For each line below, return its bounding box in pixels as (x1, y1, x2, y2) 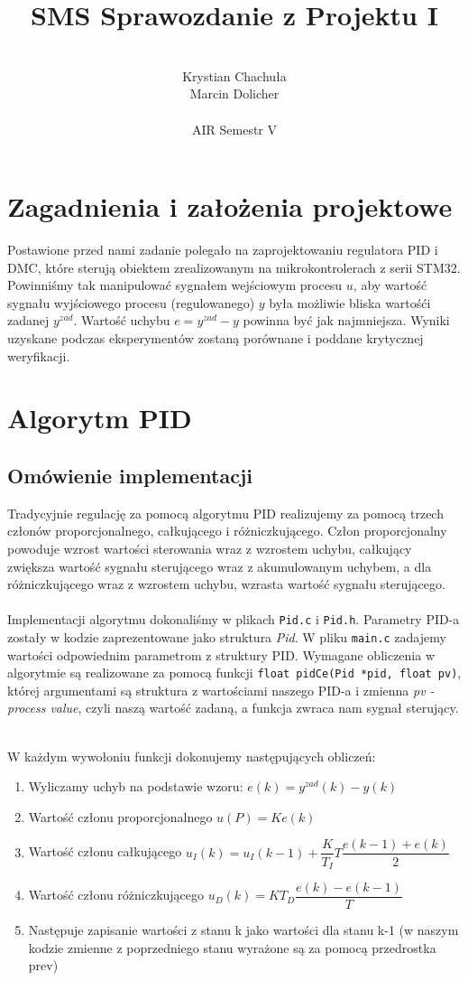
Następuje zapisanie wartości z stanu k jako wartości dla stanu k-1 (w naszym (28, 920, 459, 939)
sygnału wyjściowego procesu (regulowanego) (7, 293, 255, 312)
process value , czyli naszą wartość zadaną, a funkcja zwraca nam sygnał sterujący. (7, 698, 459, 717)
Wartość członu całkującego (28, 842, 182, 861)
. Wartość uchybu (73, 311, 170, 330)
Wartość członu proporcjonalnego (28, 807, 213, 826)
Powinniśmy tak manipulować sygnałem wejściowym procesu (7, 276, 343, 294)
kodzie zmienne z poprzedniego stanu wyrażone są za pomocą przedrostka (28, 938, 436, 957)
